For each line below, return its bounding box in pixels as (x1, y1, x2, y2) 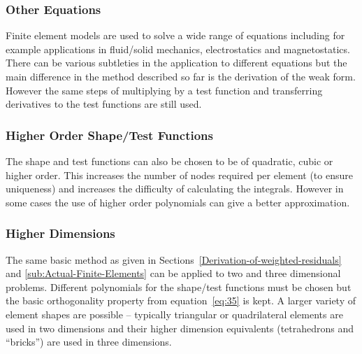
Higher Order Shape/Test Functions (6, 126, 213, 143)
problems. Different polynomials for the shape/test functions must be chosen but (6, 279, 352, 294)
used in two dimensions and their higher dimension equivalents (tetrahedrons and (6, 320, 354, 335)
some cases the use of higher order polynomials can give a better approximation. (6, 194, 350, 209)
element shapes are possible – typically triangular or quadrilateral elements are (6, 306, 343, 321)
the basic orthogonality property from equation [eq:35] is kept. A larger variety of (6, 293, 356, 308)
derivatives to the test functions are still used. (6, 97, 202, 111)
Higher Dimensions (6, 225, 115, 242)
